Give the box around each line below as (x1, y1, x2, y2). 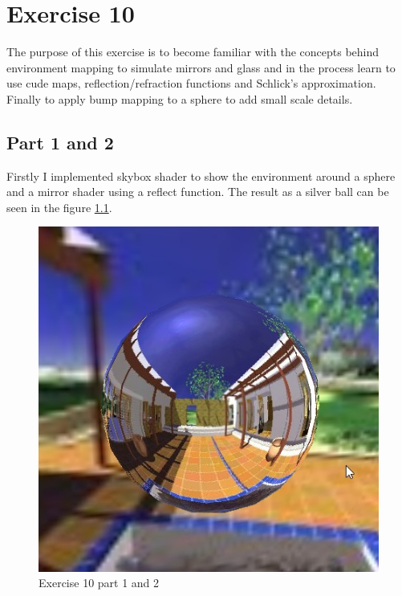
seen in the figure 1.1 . (6, 198, 112, 215)
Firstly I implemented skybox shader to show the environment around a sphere (6, 167, 396, 184)
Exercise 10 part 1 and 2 (39, 574, 160, 591)
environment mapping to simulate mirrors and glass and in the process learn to (6, 59, 396, 76)
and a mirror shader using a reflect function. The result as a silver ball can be (6, 183, 389, 200)
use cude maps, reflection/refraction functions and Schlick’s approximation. (6, 75, 376, 92)
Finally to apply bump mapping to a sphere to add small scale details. (6, 90, 353, 107)
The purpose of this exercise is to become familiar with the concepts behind (6, 43, 380, 60)
